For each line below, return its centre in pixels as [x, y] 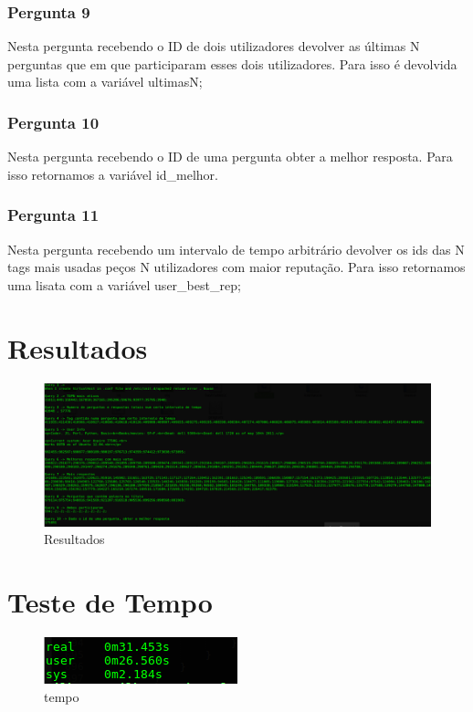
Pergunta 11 [53, 215]
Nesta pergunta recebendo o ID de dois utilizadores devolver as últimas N [214, 46]
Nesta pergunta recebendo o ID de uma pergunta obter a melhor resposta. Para [230, 157]
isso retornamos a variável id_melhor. [113, 174]
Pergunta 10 [53, 122]
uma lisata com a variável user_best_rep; [124, 284]
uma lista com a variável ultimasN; [105, 82]
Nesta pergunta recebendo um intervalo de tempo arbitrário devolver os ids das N [236, 249]
